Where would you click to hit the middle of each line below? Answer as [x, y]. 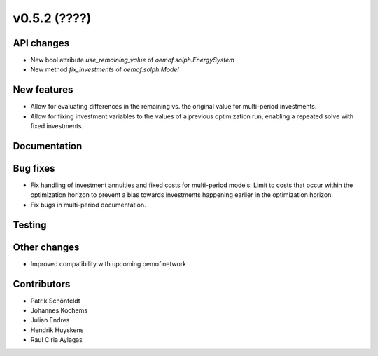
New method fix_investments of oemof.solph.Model [105, 69]
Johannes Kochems [59, 310]
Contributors [42, 284]
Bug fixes [34, 168]
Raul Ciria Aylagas [57, 340]
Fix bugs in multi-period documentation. [88, 205]
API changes [41, 43]
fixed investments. [57, 126]
